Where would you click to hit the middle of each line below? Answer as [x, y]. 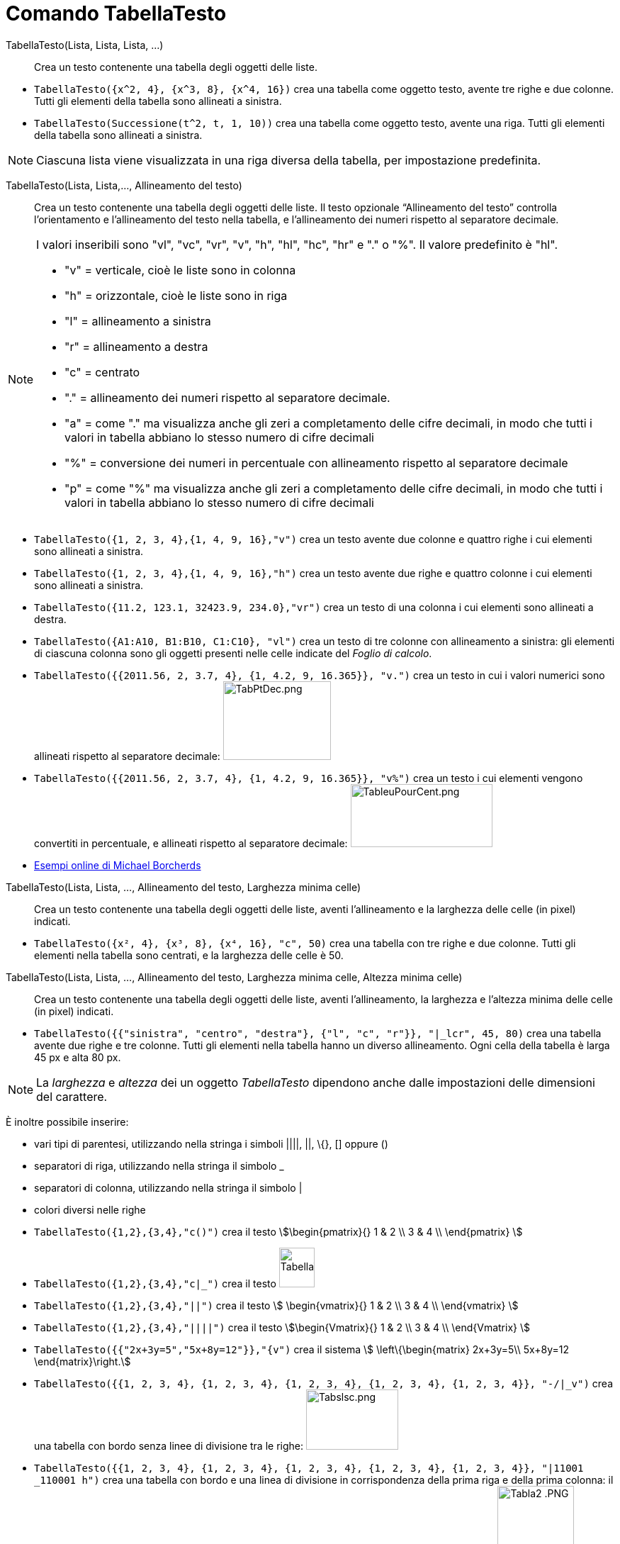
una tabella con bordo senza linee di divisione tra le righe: [169, 1445]
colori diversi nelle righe [90, 1209]
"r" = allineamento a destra [136, 346]
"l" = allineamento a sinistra [138, 321]
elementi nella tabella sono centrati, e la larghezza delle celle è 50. [189, 955]
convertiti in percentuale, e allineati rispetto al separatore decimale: [191, 843]
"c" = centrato [102, 372]
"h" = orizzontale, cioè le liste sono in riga [176, 295]
